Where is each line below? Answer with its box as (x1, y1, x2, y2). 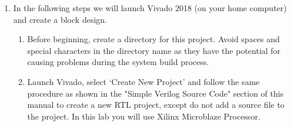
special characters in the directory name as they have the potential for (27, 44, 281, 56)
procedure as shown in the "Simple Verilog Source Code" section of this (27, 87, 284, 99)
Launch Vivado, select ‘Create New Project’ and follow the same (27, 75, 260, 87)
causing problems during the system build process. (27, 56, 209, 68)
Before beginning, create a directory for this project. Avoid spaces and (27, 33, 280, 45)
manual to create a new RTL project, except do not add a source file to (27, 98, 285, 111)
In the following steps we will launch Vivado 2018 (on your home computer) (13, 2, 287, 13)
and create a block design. (13, 13, 107, 25)
